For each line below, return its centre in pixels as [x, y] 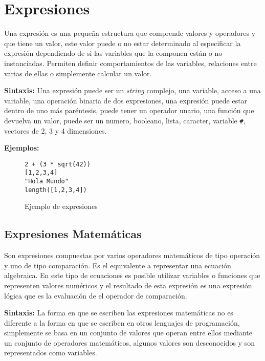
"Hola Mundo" [47, 182]
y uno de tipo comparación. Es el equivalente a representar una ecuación [118, 265]
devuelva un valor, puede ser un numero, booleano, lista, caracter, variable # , [125, 120]
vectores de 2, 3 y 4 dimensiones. [56, 130]
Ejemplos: [22, 148]
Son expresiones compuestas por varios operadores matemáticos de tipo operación [132, 255]
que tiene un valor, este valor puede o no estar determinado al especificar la [123, 43]
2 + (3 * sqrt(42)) [58, 164]
